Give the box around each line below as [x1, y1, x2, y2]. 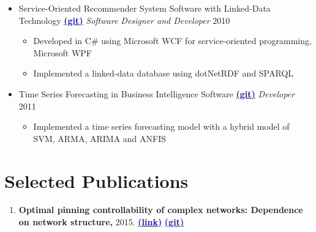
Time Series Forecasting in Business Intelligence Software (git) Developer [18, 87, 295, 100]
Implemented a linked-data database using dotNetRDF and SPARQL [33, 67, 294, 80]
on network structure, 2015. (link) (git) [18, 215, 184, 228]
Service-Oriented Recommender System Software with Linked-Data [18, 2, 271, 14]
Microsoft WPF [33, 46, 92, 59]
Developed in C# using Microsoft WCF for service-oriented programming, [33, 34, 312, 47]
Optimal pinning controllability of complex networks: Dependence [18, 203, 303, 216]
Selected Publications [4, 168, 189, 193]
